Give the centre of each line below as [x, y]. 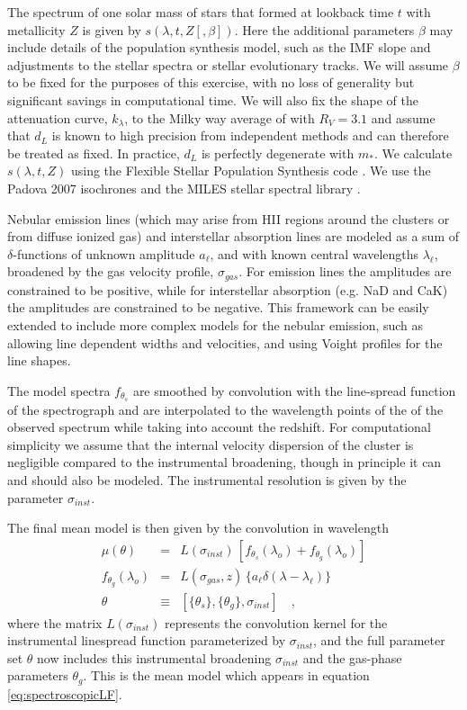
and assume [403, 117]
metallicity [36, 29]
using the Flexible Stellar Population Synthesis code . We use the [251, 171]
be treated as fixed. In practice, [94, 153]
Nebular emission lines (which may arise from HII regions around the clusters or [229, 218]
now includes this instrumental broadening [154, 657]
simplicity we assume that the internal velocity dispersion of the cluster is [211, 444]
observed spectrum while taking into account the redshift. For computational [219, 427]
